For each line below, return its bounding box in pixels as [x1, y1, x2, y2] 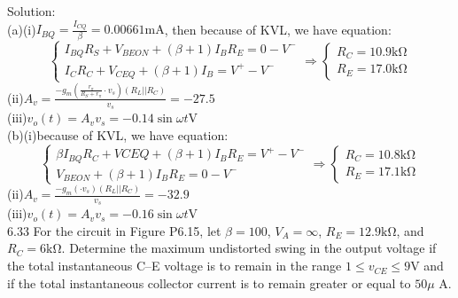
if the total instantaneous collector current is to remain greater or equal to [7, 273, 411, 292]
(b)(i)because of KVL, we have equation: [7, 125, 229, 144]
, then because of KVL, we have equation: [164, 20, 392, 38]
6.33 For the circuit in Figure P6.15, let [7, 221, 221, 239]
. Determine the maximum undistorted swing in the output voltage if [61, 239, 437, 257]
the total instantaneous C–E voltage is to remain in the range [7, 256, 342, 275]
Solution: [7, 2, 56, 20]
